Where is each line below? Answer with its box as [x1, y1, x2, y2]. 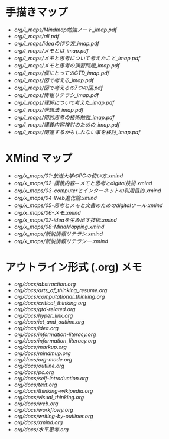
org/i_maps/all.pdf [14, 33, 60, 40]
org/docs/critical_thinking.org [14, 299, 87, 306]
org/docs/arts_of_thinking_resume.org [14, 286, 108, 293]
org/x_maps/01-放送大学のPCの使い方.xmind [14, 172, 123, 179]
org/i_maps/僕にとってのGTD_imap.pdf [14, 69, 110, 76]
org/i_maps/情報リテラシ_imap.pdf [14, 91, 99, 98]
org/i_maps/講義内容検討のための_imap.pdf [14, 121, 120, 128]
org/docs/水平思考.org [14, 425, 69, 432]
